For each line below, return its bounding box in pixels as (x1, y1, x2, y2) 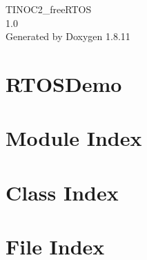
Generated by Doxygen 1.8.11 (6, 29, 130, 44)
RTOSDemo (6, 69, 122, 98)
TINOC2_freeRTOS (6, 2, 92, 16)
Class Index (6, 178, 119, 206)
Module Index (6, 124, 142, 152)
